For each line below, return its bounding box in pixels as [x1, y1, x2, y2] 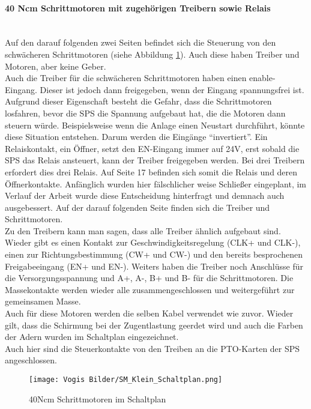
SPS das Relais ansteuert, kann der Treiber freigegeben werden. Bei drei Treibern [5, 154, 305, 166]
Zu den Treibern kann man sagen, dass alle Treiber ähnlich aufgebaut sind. [5, 224, 281, 237]
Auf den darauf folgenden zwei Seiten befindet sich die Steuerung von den [5, 36, 276, 49]
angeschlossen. [5, 354, 57, 366]
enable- [249, 71, 276, 84]
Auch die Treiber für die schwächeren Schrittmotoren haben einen [5, 71, 247, 84]
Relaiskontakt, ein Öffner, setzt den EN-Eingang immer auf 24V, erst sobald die [5, 142, 300, 154]
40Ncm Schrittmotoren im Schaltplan [29, 392, 166, 405]
